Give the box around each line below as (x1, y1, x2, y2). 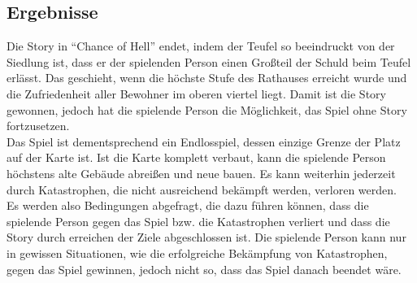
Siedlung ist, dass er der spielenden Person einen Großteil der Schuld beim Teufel (7, 53, 411, 70)
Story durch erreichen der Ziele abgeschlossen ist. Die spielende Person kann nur (7, 229, 406, 246)
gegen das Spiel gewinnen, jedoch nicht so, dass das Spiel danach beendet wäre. (7, 260, 402, 277)
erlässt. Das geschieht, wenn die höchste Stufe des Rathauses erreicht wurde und (7, 69, 407, 86)
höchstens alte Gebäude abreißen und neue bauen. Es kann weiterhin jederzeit (7, 164, 396, 181)
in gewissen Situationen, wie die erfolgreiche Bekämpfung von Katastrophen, (7, 244, 388, 261)
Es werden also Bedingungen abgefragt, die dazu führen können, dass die (7, 197, 369, 214)
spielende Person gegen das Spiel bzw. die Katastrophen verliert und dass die (7, 212, 390, 229)
